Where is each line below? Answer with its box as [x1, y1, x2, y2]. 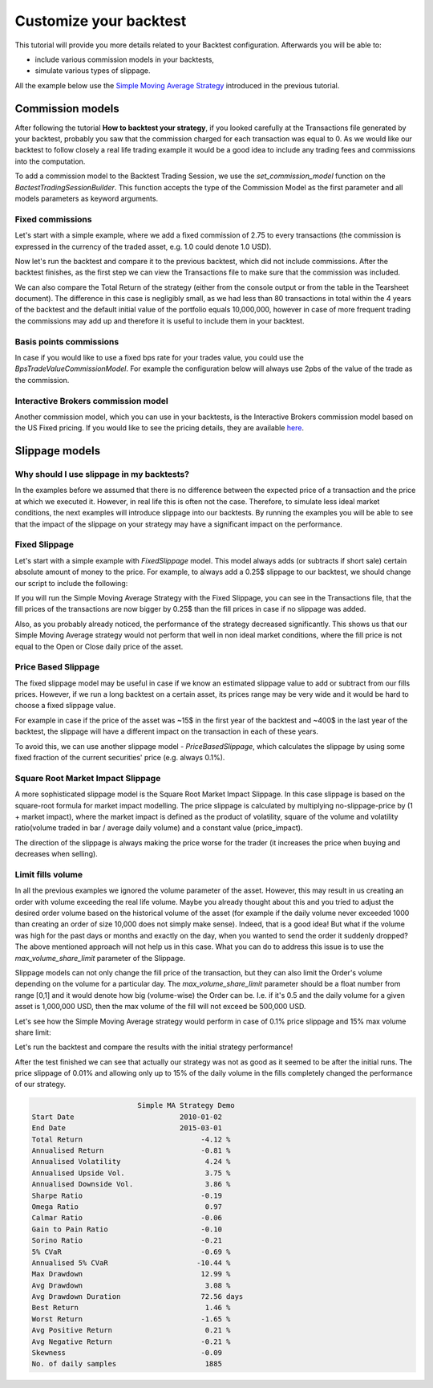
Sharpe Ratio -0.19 [31, 1191, 222, 1200]
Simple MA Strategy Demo [137, 1101, 236, 1110]
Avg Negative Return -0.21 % [31, 1337, 231, 1346]
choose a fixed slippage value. [14, 701, 116, 710]
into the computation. [14, 157, 86, 166]
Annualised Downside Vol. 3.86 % [31, 1180, 231, 1189]
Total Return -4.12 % [31, 1134, 231, 1144]
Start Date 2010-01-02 [31, 1112, 222, 1121]
